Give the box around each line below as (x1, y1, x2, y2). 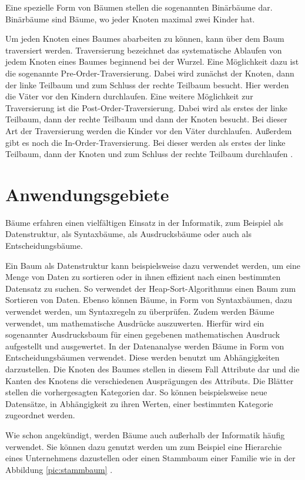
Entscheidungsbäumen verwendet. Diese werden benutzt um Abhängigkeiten (5, 351, 280, 364)
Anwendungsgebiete (5, 182, 169, 206)
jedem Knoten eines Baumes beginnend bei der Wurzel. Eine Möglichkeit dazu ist (5, 55, 299, 68)
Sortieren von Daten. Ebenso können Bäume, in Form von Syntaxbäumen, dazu (5, 294, 292, 306)
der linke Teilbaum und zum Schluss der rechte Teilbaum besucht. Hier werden (5, 78, 289, 91)
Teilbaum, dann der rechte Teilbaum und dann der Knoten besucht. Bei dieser (5, 113, 287, 125)
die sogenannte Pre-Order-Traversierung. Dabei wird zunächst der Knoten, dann (5, 66, 294, 79)
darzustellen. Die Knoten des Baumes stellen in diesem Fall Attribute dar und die (5, 362, 300, 375)
